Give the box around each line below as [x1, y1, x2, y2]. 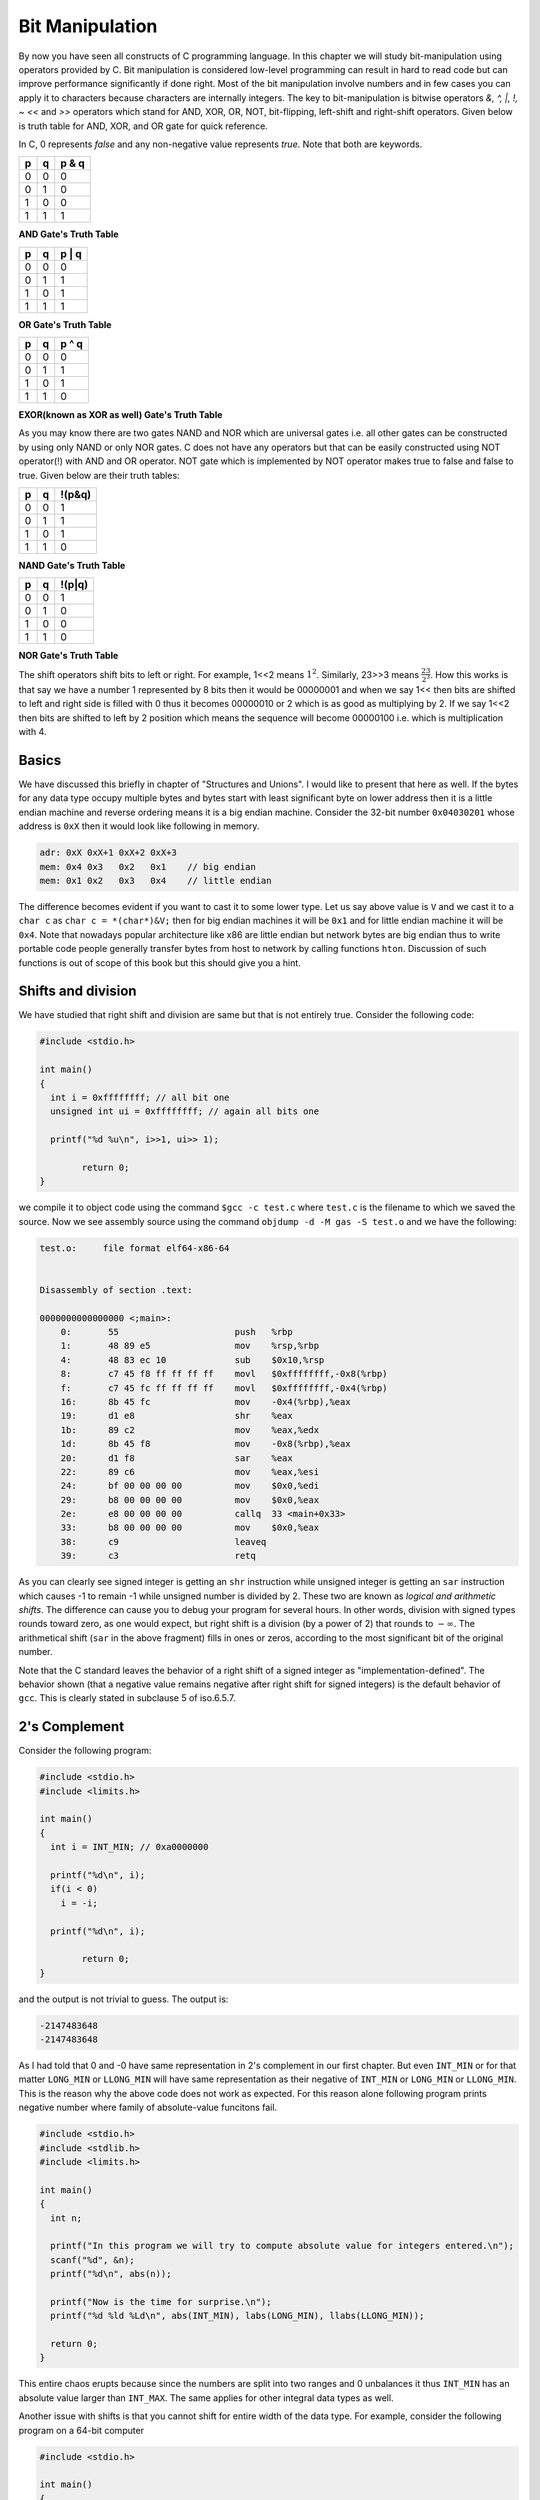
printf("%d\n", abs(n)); [50, 2268, 172, 2280]
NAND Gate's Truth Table [18, 560, 126, 572]
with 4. [18, 726, 47, 738]
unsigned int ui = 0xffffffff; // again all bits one [50, 1106, 320, 1117]
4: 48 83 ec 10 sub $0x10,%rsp [60, 1354, 325, 1365]
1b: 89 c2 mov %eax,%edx [60, 1424, 320, 1435]
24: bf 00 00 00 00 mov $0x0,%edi [60, 1480, 320, 1492]
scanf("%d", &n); [50, 2254, 135, 2265]
